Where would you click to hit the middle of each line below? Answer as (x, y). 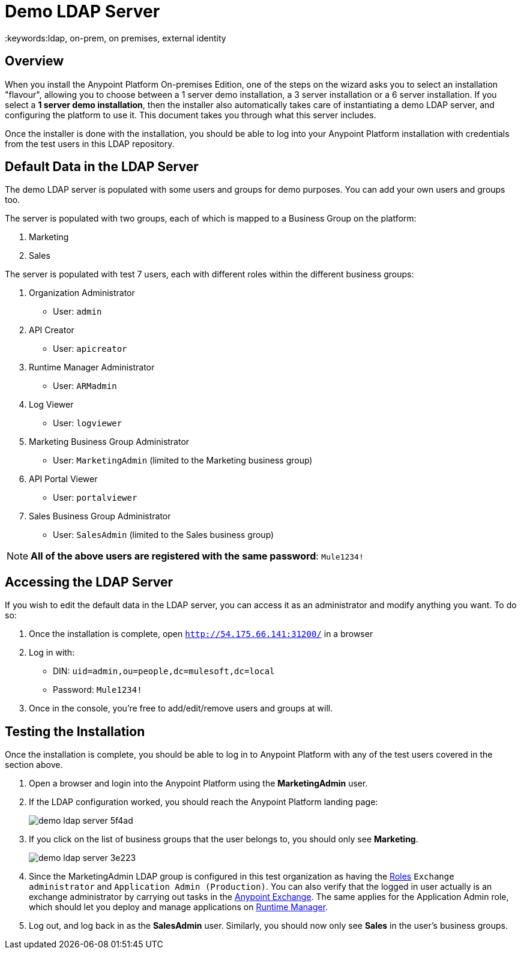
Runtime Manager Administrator (92, 367)
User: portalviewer (95, 498)
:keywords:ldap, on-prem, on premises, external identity (116, 38)
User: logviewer (88, 423)
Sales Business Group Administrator (100, 516)
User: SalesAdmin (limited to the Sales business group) (164, 535)
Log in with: (52, 653)
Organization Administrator (82, 293)
